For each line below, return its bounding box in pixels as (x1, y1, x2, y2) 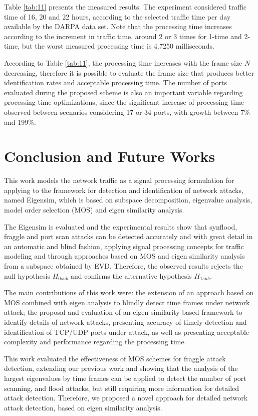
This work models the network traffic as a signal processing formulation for (4, 175, 234, 185)
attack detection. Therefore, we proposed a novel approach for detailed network (4, 392, 248, 403)
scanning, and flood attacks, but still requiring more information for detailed (4, 382, 239, 393)
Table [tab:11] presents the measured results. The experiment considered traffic (4, 2, 247, 12)
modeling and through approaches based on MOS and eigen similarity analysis (4, 251, 245, 261)
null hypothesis (4, 270, 50, 281)
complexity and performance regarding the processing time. (4, 336, 186, 347)
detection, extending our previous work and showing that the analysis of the (4, 363, 238, 373)
